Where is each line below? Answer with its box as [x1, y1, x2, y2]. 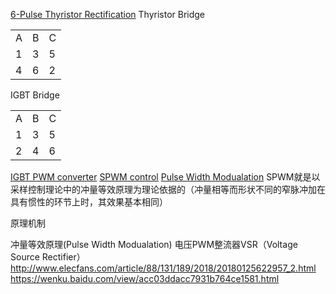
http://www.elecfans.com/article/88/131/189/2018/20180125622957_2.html [10, 262, 317, 274]
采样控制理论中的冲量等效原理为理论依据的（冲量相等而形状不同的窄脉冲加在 [10, 184, 326, 195]
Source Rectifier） [10, 251, 86, 263]
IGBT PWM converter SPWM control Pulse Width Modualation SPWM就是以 [10, 171, 321, 183]
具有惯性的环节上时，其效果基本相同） [10, 196, 168, 208]
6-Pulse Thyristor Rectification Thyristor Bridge [10, 9, 206, 20]
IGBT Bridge [10, 89, 60, 101]
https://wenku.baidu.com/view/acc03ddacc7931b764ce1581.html [10, 273, 280, 284]
